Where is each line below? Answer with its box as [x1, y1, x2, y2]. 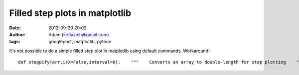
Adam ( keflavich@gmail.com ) [48, 31, 109, 37]
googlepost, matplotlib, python [48, 39, 112, 45]
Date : [9, 25, 21, 31]
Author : [9, 31, 26, 37]
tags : [9, 39, 20, 45]
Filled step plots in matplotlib [9, 7, 132, 18]
